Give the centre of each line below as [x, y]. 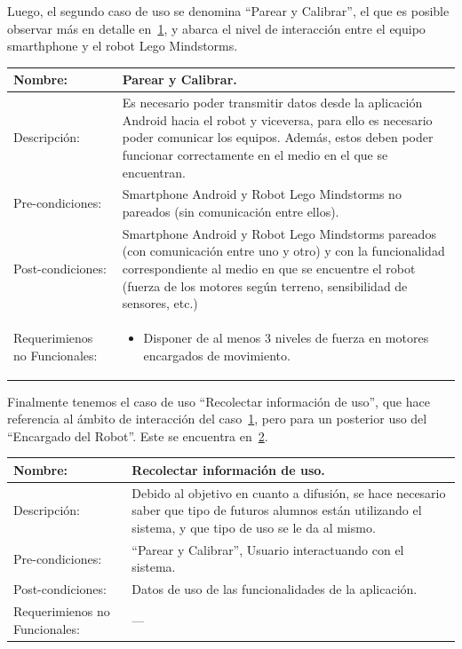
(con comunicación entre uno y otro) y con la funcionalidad [283, 251]
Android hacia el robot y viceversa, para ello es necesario [277, 119]
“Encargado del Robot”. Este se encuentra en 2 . [138, 435]
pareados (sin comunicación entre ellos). [231, 211]
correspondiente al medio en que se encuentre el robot [269, 268]
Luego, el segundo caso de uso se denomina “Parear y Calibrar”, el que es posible [228, 11]
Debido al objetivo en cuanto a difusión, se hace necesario [289, 492]
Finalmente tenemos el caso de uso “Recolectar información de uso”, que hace [219, 401]
